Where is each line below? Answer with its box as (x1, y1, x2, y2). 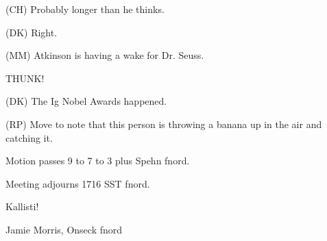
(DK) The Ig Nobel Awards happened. (5, 94, 167, 108)
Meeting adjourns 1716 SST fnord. (5, 176, 150, 190)
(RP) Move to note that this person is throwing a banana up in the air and (5, 116, 322, 131)
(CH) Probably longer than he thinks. (5, 2, 165, 16)
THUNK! (5, 71, 45, 85)
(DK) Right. (5, 25, 58, 39)
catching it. (5, 130, 53, 144)
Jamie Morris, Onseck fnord (5, 222, 123, 236)
